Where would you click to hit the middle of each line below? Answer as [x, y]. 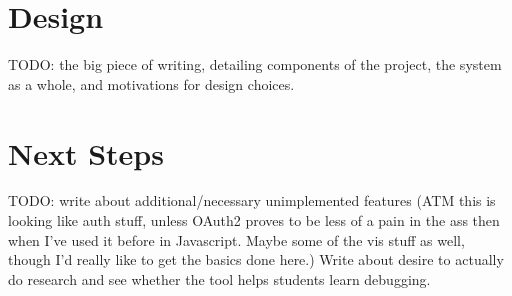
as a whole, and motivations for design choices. [151, 83]
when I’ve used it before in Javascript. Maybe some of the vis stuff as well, [236, 239]
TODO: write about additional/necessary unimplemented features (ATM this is [252, 200]
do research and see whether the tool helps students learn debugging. [219, 278]
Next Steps [86, 152]
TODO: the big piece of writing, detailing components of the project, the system [255, 64]
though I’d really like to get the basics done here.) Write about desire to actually [256, 259]
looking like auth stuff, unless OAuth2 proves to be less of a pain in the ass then [254, 220]
